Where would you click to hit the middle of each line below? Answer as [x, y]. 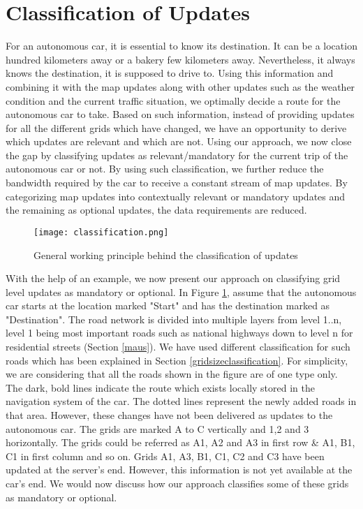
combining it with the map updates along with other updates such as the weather [180, 86]
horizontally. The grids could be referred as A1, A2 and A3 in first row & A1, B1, [180, 442]
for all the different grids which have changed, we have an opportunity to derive [176, 127]
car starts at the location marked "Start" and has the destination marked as [168, 305]
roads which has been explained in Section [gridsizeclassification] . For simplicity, [177, 360]
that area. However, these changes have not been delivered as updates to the [169, 415]
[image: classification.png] [101, 232]
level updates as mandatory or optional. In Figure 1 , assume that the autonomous [181, 292]
